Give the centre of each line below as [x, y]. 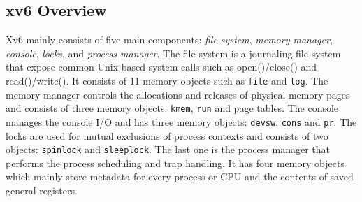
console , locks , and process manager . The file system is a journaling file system [173, 53]
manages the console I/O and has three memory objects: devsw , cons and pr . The [181, 121]
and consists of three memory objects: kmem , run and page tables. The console [172, 108]
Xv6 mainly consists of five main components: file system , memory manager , [169, 39]
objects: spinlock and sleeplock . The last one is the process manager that [168, 149]
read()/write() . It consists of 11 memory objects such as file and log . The [167, 80]
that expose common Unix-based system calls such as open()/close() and [161, 67]
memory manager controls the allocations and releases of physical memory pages [178, 94]
